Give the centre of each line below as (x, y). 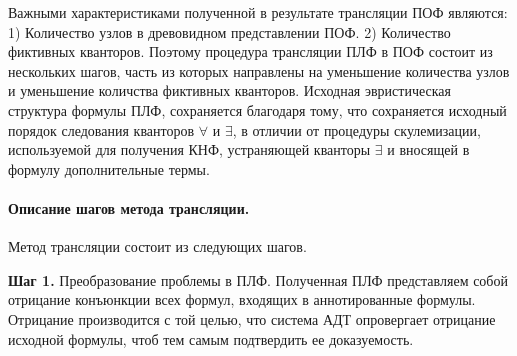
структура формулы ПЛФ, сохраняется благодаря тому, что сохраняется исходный (257, 109)
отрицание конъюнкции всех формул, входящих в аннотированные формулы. (242, 299)
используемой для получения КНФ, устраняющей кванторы (189, 149)
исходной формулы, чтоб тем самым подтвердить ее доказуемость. (211, 338)
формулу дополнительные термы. (109, 168)
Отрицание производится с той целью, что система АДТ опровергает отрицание (252, 318)
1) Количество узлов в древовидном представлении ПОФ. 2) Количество (229, 31)
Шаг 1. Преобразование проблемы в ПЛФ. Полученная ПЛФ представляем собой (258, 279)
